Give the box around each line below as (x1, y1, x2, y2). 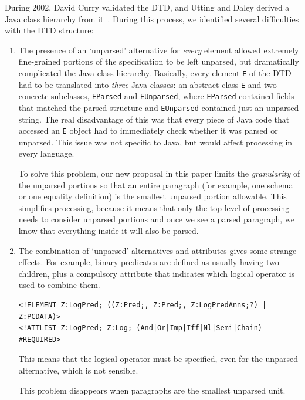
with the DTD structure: (5, 24, 94, 36)
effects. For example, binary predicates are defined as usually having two (18, 256, 279, 268)
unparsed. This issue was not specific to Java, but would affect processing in (18, 135, 293, 148)
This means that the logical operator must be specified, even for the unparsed (18, 352, 298, 365)
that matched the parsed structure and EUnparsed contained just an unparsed (18, 101, 299, 113)
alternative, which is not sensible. (18, 364, 138, 376)
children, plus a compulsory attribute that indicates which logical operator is (18, 267, 295, 279)
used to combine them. (18, 279, 100, 291)
